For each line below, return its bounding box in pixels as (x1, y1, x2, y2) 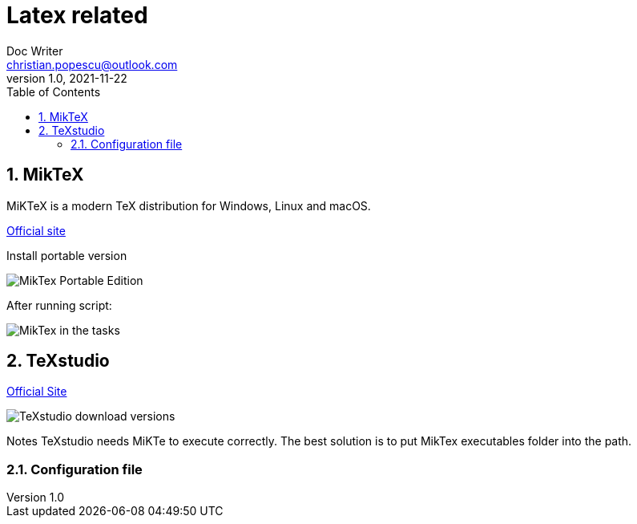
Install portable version (6, 248, 127, 262)
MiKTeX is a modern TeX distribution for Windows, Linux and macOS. (6, 198, 371, 213)
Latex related (6, 2, 148, 29)
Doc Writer (6, 43, 63, 58)
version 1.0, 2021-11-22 (6, 71, 127, 85)
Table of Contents (6, 84, 101, 99)
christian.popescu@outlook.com (6, 57, 178, 71)
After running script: (6, 298, 112, 312)
